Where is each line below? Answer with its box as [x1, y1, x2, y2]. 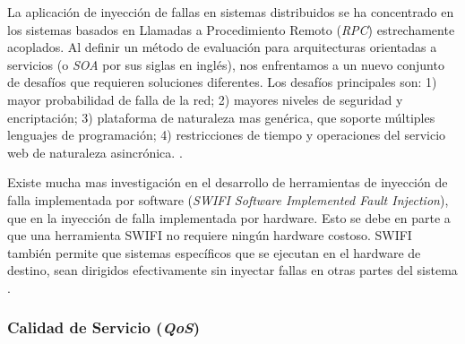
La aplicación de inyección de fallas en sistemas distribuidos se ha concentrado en [7, 3, 454, 21]
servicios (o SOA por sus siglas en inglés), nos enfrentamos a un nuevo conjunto [7, 55, 444, 73]
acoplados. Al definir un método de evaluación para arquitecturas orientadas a [7, 38, 437, 56]
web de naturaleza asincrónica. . [7, 142, 183, 161]
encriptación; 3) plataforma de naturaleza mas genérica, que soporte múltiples [7, 107, 435, 126]
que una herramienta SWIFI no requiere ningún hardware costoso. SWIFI [7, 226, 412, 245]
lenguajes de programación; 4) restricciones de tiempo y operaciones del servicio [7, 125, 446, 144]
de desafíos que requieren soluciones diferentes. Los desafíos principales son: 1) [7, 73, 437, 91]
